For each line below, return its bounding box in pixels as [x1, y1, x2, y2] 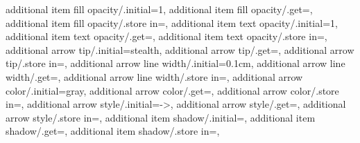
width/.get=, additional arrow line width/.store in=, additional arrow [6, 69, 303, 84]
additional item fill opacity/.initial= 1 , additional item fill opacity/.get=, [6, 2, 313, 16]
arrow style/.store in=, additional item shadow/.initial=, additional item [6, 110, 316, 124]
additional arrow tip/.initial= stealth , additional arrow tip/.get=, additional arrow [6, 42, 354, 57]
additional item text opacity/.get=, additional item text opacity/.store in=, [6, 29, 327, 44]
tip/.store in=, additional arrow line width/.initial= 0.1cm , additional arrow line [6, 56, 345, 70]
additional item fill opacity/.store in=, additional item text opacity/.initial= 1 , [6, 15, 338, 30]
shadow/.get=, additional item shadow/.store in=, [6, 124, 220, 138]
